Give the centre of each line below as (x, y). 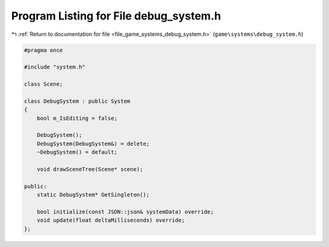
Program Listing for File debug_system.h (116, 16)
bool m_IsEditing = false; (77, 118)
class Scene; (44, 84)
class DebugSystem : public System (77, 101)
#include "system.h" (55, 67)
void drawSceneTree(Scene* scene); (90, 169)
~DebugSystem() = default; (77, 152)
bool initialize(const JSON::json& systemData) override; (125, 212)
